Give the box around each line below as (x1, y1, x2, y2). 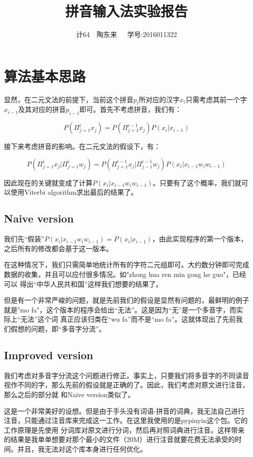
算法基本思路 (4, 66, 86, 86)
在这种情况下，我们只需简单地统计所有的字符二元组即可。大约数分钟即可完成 (4, 259, 249, 270)
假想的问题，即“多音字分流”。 (10, 323, 106, 333)
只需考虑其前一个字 (185, 94, 247, 104)
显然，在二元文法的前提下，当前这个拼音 (4, 94, 133, 104)
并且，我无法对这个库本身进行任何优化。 (17, 443, 147, 454)
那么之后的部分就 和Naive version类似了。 (4, 389, 135, 399)
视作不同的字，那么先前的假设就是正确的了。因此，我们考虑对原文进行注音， (4, 380, 249, 390)
